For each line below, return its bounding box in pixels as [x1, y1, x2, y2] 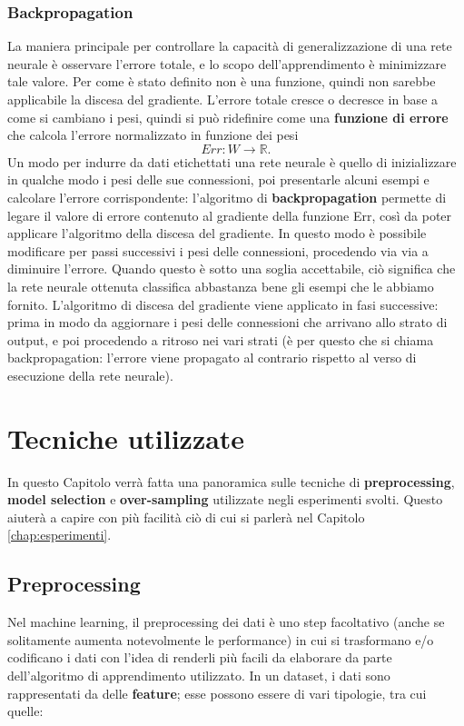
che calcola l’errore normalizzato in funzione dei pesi [7, 125, 299, 144]
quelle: [7, 701, 44, 721]
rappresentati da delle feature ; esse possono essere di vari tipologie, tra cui [7, 683, 427, 702]
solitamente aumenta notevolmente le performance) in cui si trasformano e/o [7, 630, 434, 649]
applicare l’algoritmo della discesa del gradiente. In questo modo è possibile [7, 224, 427, 243]
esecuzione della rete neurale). [7, 365, 173, 384]
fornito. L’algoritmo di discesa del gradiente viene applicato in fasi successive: [7, 294, 439, 313]
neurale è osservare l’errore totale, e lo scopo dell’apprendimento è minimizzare [7, 54, 447, 73]
